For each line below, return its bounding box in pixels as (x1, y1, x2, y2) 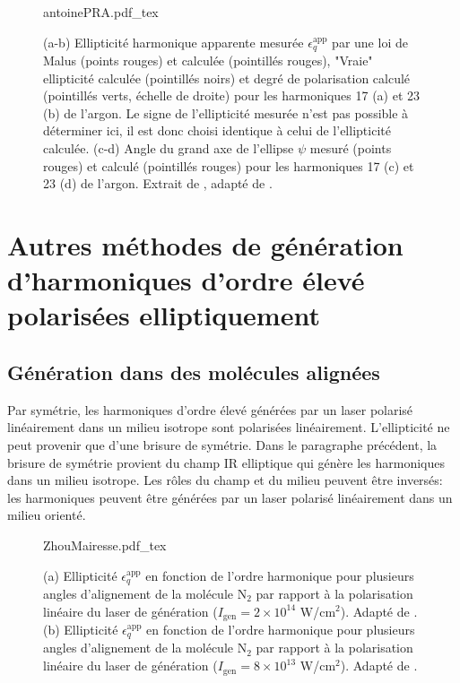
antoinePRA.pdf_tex (43, 3, 159, 21)
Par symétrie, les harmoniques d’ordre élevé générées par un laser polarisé (7, 400, 413, 419)
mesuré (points (309, 139, 392, 158)
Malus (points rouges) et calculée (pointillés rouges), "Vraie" (43, 51, 373, 70)
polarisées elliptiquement (7, 297, 320, 333)
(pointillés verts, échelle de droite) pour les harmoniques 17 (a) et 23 (43, 86, 421, 105)
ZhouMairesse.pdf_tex (43, 535, 167, 554)
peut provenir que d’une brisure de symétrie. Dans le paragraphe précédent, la (7, 435, 438, 454)
